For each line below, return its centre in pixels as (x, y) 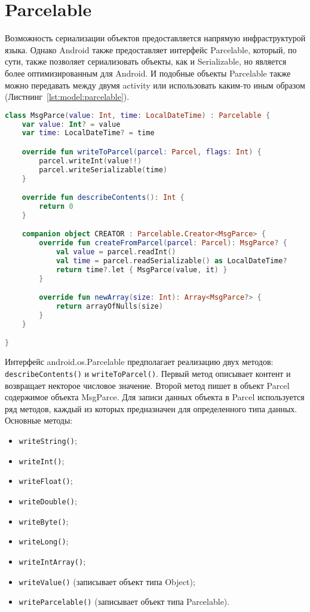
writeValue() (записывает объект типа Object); (107, 581)
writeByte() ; (44, 521)
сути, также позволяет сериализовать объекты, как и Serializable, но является (146, 61)
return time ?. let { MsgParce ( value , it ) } (142, 270)
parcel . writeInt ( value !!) (90, 161)
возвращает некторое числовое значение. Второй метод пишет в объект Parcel (147, 385)
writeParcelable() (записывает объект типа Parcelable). (124, 602)
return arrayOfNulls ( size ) (109, 307)
